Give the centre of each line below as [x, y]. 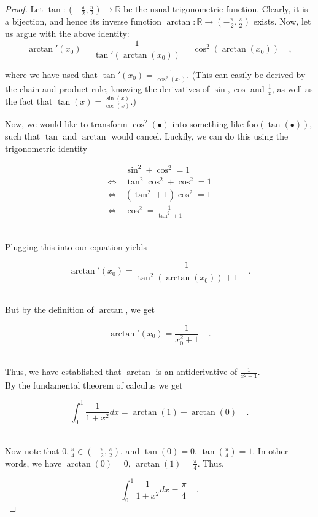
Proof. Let [24, 9]
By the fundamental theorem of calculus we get [94, 385]
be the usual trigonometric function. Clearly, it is [216, 9]
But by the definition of [49, 309]
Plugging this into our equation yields [76, 247]
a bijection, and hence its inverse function [83, 21]
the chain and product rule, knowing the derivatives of [107, 88]
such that [23, 136]
